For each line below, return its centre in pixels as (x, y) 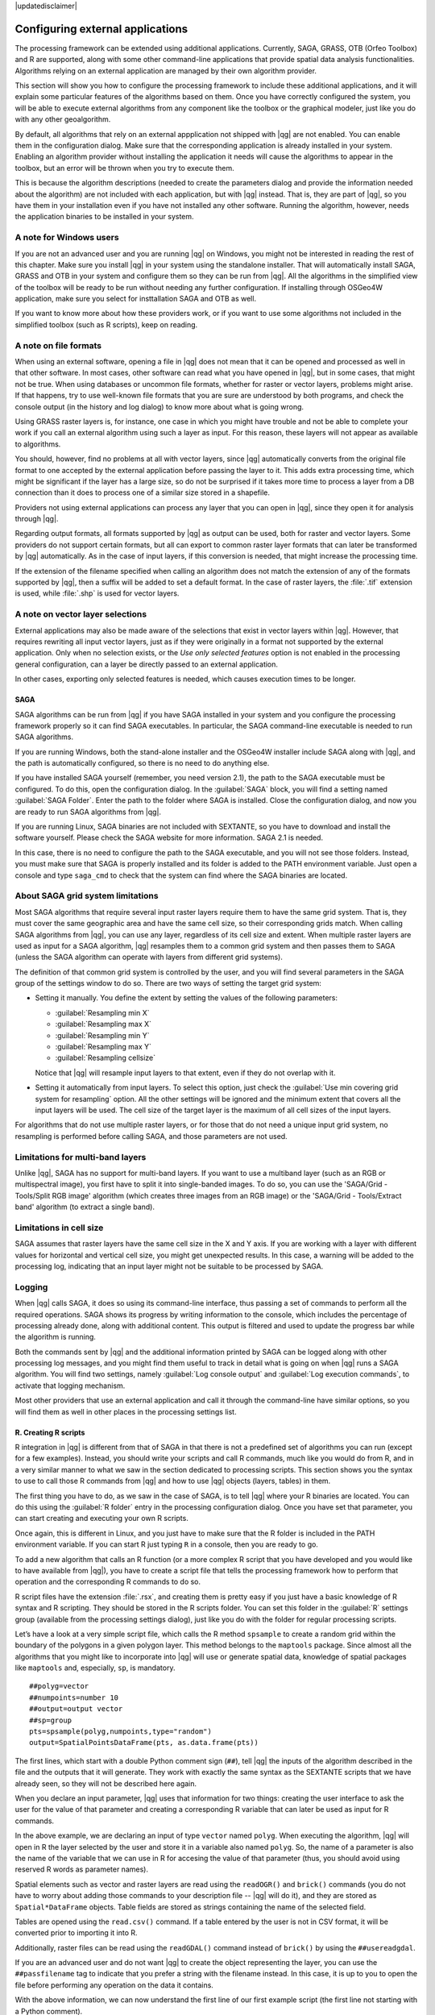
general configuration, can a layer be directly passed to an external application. (146, 664)
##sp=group (51, 1720)
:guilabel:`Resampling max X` (104, 1024)
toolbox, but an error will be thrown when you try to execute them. (124, 168)
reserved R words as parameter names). (82, 1869)
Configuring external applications (101, 29)
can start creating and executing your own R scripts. (101, 1519)
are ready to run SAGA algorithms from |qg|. (88, 812)
